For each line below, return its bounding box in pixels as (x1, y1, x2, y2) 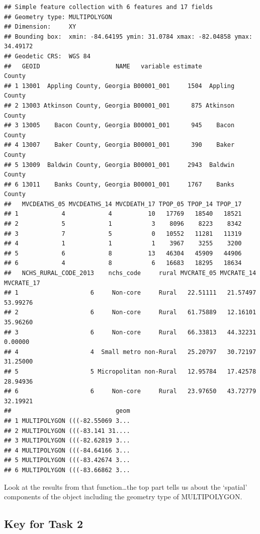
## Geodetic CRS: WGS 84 (4, 52, 91, 60)
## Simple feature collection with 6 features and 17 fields (4, 4, 213, 11)
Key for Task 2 (4, 516, 83, 531)
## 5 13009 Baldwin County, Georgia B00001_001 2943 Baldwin (4, 161, 235, 168)
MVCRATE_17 (4, 279, 40, 287)
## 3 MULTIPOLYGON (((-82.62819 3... (4, 437, 130, 444)
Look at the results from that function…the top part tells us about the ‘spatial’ (4, 481, 247, 492)
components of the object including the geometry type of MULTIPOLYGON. (4, 491, 242, 502)
